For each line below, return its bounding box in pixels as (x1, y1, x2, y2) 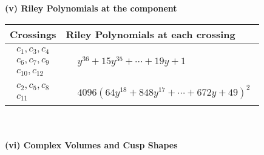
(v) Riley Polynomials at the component (5, 2, 177, 14)
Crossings (10, 27, 56, 41)
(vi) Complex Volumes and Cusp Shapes (5, 139, 178, 151)
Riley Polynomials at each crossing (66, 27, 235, 41)
